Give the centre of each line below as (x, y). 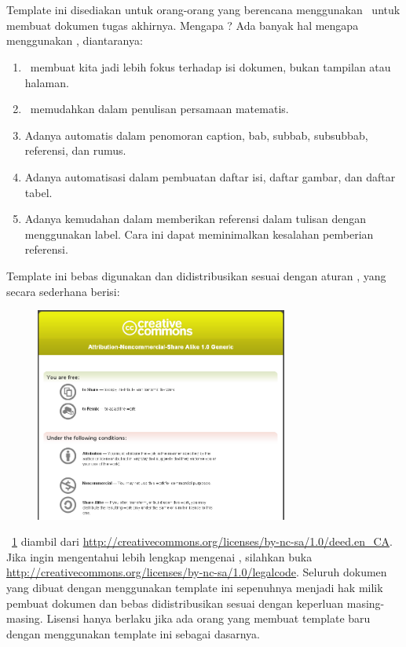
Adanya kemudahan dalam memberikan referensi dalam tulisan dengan (196, 219)
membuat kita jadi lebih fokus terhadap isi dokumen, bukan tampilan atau (210, 66)
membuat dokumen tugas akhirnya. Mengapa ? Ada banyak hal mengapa (183, 25)
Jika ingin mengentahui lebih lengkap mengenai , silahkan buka (159, 556)
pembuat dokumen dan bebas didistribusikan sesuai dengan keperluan (175, 603)
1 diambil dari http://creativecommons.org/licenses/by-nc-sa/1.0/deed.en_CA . (202, 541)
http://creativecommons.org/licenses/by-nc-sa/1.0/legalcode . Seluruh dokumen (197, 572)
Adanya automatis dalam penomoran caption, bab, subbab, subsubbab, (196, 135)
